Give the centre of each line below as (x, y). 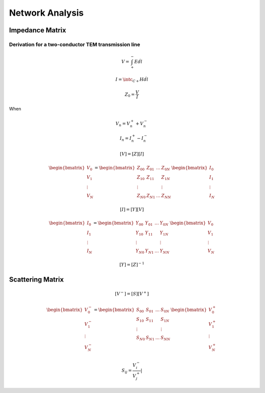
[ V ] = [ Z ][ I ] (132, 154)
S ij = (127, 371)
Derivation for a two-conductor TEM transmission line (75, 44)
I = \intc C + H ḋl (132, 80)
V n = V (123, 124)
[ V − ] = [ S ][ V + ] (132, 293)
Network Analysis (46, 13)
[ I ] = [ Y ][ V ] (132, 209)
